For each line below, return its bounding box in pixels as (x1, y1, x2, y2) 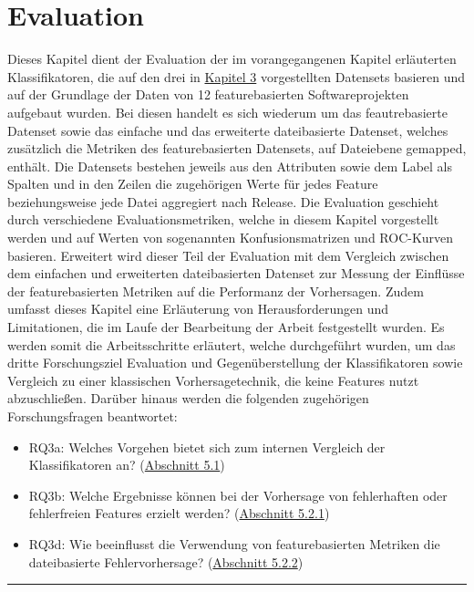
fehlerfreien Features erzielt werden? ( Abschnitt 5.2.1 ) (28, 504, 330, 523)
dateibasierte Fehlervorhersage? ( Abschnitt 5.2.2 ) (28, 552, 304, 571)
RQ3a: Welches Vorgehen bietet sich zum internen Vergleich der (28, 437, 386, 456)
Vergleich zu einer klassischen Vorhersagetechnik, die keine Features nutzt (7, 370, 419, 389)
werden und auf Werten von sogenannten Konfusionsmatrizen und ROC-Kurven (7, 228, 454, 247)
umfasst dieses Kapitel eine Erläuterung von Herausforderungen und (7, 299, 389, 318)
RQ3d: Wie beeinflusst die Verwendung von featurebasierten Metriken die (28, 534, 440, 553)
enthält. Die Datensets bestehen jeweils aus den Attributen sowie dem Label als (7, 156, 452, 175)
